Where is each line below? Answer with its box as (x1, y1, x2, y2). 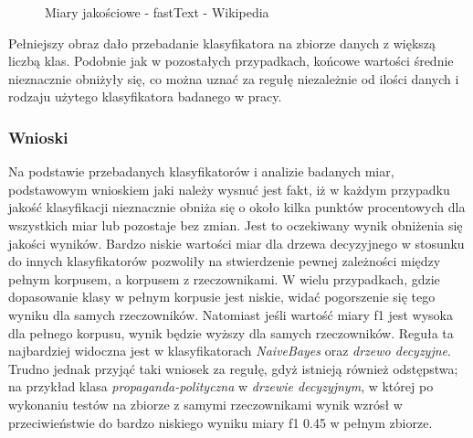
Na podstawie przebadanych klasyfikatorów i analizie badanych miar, (8, 162, 394, 181)
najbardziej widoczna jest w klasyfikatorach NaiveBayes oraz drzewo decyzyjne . (8, 341, 451, 360)
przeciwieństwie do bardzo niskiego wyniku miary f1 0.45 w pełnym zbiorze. (8, 412, 433, 432)
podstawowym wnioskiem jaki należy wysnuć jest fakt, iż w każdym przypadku (8, 179, 450, 198)
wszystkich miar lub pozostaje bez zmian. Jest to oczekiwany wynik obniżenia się (8, 215, 463, 234)
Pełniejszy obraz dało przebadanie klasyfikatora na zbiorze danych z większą (8, 33, 436, 52)
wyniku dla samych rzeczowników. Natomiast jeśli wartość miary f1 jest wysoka (8, 304, 454, 324)
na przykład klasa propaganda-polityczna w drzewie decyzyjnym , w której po (8, 377, 434, 396)
